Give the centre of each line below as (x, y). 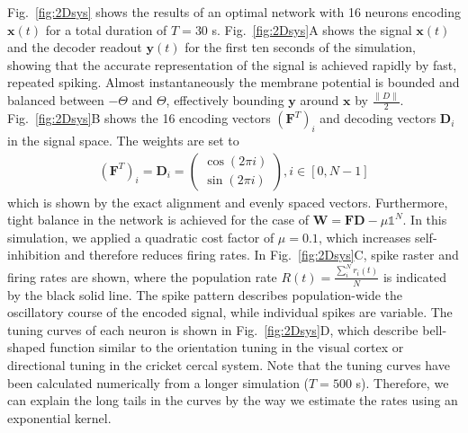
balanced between (56, 100)
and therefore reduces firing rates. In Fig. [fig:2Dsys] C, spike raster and (261, 255)
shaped (27, 347)
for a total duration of (106, 29)
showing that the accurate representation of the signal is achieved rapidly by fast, (232, 64)
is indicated (414, 276)
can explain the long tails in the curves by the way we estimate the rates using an (233, 400)
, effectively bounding (225, 100)
